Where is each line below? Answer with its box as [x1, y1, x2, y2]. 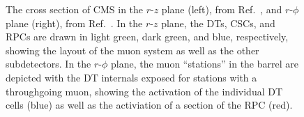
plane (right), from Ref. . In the [6, 15, 143, 30]
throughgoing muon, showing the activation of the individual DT [6, 84, 283, 98]
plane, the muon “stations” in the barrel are [110, 56, 298, 71]
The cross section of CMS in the [6, 2, 144, 16]
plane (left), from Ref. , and [161, 2, 282, 16]
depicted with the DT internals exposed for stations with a [6, 70, 257, 84]
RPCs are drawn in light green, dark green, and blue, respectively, [6, 29, 289, 44]
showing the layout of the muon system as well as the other [6, 42, 259, 57]
